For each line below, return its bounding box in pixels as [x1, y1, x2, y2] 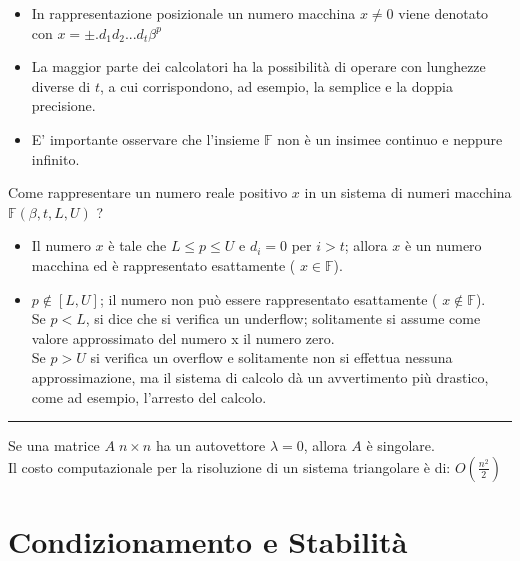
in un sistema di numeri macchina [304, 182, 512, 203]
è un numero [404, 235, 482, 256]
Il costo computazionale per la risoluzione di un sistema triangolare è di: [8, 456, 451, 477]
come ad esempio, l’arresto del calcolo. [31, 386, 267, 407]
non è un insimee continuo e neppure [277, 128, 503, 149]
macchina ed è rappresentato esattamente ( [31, 254, 296, 275]
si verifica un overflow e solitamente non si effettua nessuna [90, 347, 453, 368]
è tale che [108, 235, 167, 256]
